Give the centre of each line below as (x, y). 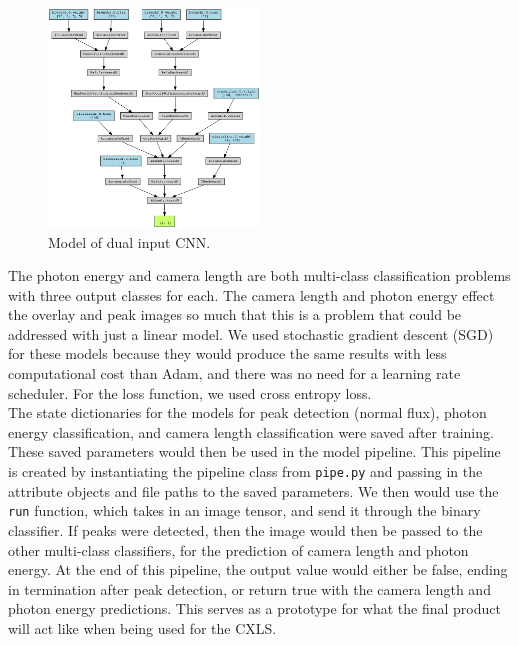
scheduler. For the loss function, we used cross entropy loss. (190, 392)
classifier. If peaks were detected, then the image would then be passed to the (245, 529)
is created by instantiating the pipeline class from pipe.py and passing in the (245, 471)
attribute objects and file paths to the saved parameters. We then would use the (253, 490)
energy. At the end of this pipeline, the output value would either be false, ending (258, 569)
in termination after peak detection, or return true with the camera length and (249, 588)
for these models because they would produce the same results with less (227, 353)
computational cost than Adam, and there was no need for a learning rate (234, 373)
